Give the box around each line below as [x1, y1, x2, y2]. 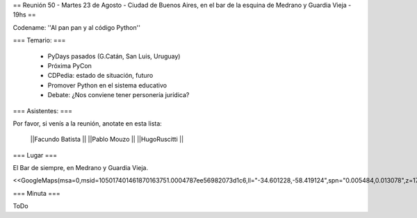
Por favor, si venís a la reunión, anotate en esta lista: [13, 119, 163, 128]
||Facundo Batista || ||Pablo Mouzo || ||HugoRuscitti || [30, 135, 184, 144]
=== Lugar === [13, 151, 58, 159]
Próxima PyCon [47, 61, 92, 69]
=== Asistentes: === [13, 106, 73, 115]
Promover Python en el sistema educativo [47, 81, 167, 90]
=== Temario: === [13, 36, 66, 44]
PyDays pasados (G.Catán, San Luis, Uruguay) [47, 52, 181, 60]
